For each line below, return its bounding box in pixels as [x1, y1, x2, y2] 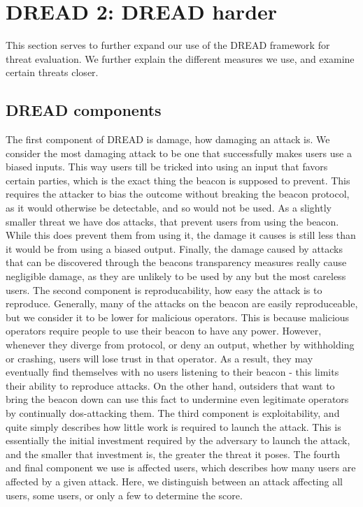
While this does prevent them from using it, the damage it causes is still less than [6, 228, 356, 242]
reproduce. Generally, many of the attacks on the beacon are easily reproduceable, [6, 296, 358, 311]
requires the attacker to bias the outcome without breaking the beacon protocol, [6, 186, 350, 201]
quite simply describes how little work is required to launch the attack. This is [6, 419, 341, 434]
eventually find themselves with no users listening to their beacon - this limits [6, 365, 339, 379]
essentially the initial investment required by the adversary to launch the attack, [6, 433, 350, 448]
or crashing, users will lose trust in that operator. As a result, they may [6, 351, 313, 365]
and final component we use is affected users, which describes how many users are [6, 460, 356, 475]
